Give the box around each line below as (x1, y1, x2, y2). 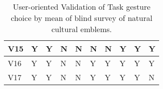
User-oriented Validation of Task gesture (13, 1, 151, 12)
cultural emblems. (51, 23, 112, 35)
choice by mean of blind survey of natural (11, 12, 153, 23)
